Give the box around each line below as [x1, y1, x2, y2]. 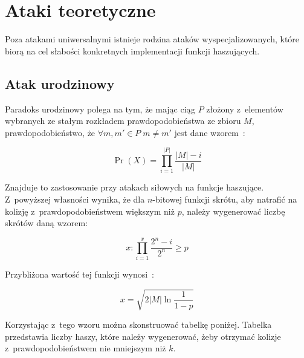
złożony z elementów [206, 102, 283, 115]
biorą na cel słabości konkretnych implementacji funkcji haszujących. [5, 44, 260, 57]
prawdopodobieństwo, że [5, 126, 95, 138]
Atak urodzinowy [5, 74, 115, 93]
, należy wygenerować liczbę [181, 204, 285, 217]
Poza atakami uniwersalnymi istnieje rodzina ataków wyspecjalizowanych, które [5, 33, 300, 45]
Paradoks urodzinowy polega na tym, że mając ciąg [5, 102, 195, 115]
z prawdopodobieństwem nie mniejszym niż [5, 342, 166, 354]
